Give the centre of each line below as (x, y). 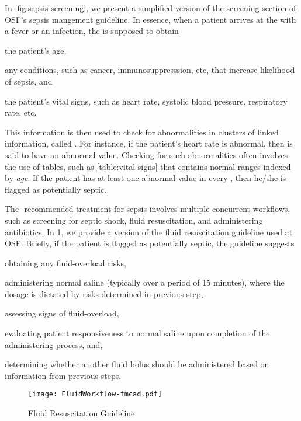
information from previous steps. (63, 375)
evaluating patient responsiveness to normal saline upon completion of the (137, 333)
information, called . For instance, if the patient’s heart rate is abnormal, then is (149, 143)
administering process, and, (54, 344)
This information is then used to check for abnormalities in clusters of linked (142, 132)
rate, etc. (21, 112)
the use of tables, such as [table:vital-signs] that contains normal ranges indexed (148, 166)
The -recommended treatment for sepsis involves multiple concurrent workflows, (148, 209)
